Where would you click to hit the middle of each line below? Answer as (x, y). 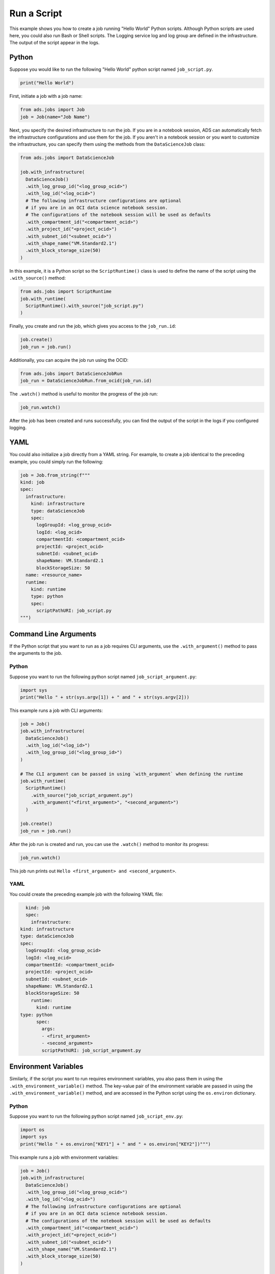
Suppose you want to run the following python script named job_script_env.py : (96, 1117)
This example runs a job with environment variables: (64, 1157)
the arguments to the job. (36, 653)
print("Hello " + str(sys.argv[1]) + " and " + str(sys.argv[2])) (105, 697)
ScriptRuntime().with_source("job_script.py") (85, 306)
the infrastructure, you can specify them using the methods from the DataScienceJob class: (107, 144)
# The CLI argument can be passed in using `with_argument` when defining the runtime (132, 774)
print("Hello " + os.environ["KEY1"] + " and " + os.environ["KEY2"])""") (116, 1144)
